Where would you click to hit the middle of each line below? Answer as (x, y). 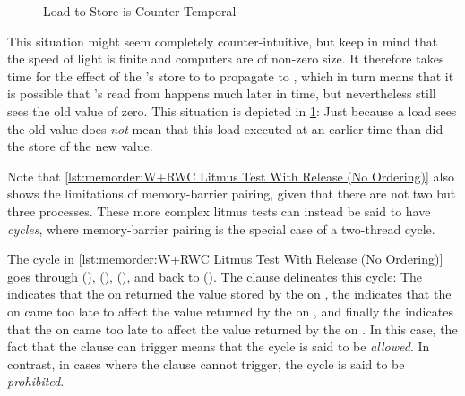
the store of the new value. (80, 146)
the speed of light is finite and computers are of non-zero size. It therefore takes (226, 59)
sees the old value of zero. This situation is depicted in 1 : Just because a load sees (232, 110)
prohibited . (36, 381)
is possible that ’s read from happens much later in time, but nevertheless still (222, 93)
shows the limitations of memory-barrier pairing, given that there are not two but (232, 194)
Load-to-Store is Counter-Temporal (140, 11)
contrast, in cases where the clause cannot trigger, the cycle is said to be (206, 363)
